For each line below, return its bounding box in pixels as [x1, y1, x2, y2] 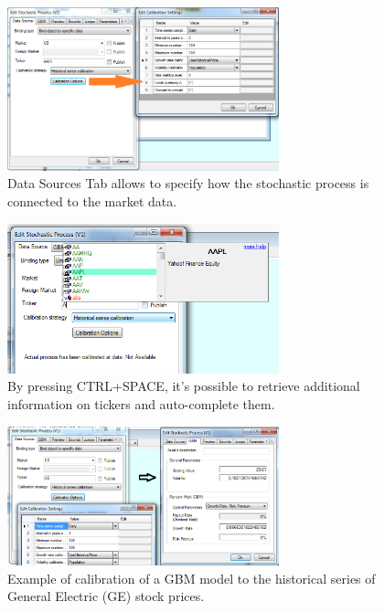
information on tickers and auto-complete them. [7, 394, 275, 413]
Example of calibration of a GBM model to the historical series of [7, 568, 376, 587]
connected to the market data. [7, 192, 177, 211]
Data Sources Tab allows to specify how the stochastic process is [7, 174, 369, 193]
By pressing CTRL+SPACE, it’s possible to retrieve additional [7, 376, 360, 396]
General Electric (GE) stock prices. [7, 586, 205, 606]
